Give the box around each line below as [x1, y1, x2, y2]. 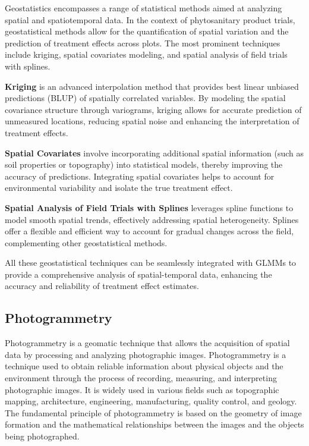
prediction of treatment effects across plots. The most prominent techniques [5, 36, 280, 49]
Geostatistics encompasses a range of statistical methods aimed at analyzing [5, 2, 282, 14]
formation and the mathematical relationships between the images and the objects [5, 418, 304, 431]
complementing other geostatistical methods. [5, 236, 168, 249]
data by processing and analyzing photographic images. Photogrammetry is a [5, 348, 286, 360]
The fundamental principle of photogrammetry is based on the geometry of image [5, 406, 302, 419]
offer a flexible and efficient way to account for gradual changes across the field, [5, 225, 294, 237]
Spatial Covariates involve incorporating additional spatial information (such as [5, 146, 304, 159]
